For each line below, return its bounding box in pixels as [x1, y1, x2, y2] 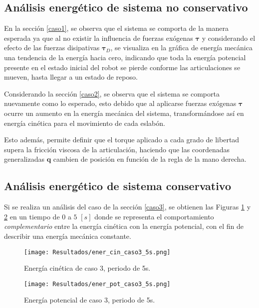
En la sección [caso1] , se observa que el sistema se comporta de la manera [4, 23, 229, 33]
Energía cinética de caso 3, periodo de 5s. [24, 263, 151, 273]
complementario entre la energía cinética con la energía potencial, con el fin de [4, 221, 244, 231]
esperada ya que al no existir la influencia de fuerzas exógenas [4, 32, 193, 43]
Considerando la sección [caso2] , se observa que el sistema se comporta [4, 88, 220, 99]
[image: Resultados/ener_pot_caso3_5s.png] [24, 280, 171, 288]
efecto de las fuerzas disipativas [4, 42, 100, 53]
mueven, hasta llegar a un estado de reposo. [4, 72, 138, 82]
